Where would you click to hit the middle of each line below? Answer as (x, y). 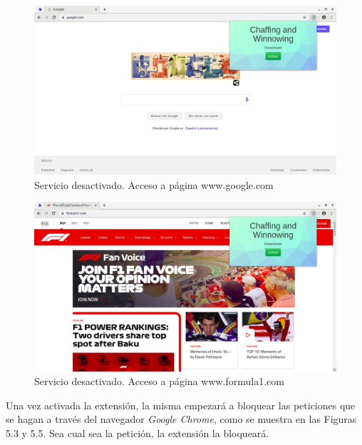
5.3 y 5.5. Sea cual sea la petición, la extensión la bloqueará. (138, 433)
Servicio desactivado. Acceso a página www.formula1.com (159, 381)
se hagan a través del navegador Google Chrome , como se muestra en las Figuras (181, 419)
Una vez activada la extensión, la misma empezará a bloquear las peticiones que (181, 405)
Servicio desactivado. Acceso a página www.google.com (154, 184)
